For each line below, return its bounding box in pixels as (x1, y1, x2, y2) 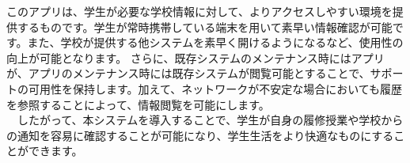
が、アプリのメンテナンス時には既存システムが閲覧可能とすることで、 (6, 65, 370, 81)
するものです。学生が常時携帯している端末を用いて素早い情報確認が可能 (17, 18, 393, 35)
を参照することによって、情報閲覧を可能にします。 (6, 96, 270, 112)
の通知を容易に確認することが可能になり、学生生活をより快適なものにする (6, 127, 394, 143)
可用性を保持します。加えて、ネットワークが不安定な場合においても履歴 (28, 80, 403, 97)
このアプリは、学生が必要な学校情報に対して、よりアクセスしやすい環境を (6, 3, 393, 19)
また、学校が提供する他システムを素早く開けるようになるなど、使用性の (27, 34, 404, 51)
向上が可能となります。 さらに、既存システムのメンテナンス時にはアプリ (6, 49, 385, 66)
